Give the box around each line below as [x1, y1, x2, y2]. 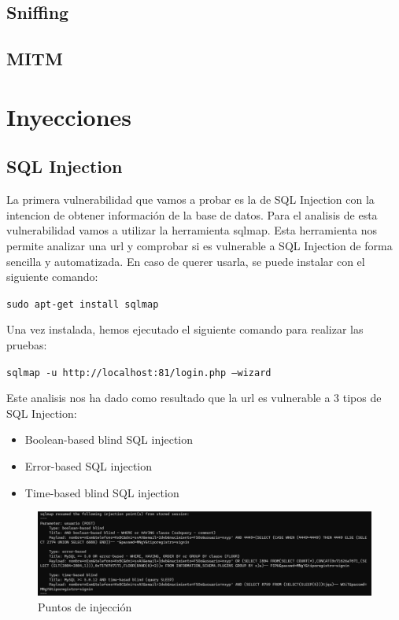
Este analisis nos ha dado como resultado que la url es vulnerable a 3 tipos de [6, 389, 382, 406]
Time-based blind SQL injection [24, 484, 179, 500]
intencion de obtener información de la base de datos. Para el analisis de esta [6, 206, 378, 223]
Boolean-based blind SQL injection [24, 431, 194, 448]
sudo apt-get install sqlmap [6, 298, 159, 310]
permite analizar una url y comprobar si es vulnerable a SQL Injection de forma [6, 237, 393, 253]
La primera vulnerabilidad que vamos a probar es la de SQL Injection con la [6, 191, 375, 208]
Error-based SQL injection [24, 457, 153, 474]
